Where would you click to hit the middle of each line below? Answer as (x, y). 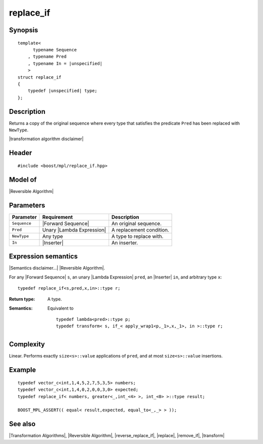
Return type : (22, 299)
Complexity (27, 344)
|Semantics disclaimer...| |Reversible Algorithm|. (57, 268)
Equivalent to (61, 308)
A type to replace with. (137, 236)
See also (22, 424)
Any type (53, 236)
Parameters (27, 205)
